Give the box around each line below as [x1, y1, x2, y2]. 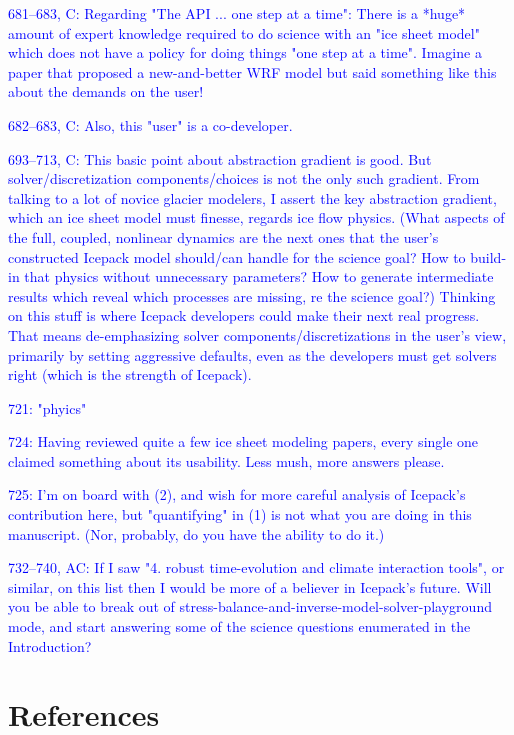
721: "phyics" [8, 397, 87, 418]
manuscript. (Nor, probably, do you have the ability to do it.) [8, 523, 385, 544]
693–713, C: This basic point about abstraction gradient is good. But [8, 148, 432, 169]
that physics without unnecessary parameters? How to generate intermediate [24, 266, 494, 287]
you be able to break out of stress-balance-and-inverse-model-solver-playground [8, 596, 492, 617]
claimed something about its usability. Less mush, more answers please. [8, 450, 445, 471]
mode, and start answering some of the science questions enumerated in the [8, 616, 471, 637]
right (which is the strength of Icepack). [8, 364, 252, 385]
